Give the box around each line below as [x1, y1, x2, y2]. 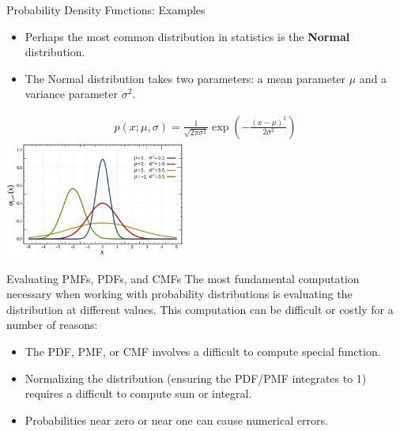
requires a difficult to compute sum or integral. [25, 385, 252, 402]
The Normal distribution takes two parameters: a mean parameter [25, 70, 346, 86]
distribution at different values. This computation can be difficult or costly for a [6, 301, 394, 317]
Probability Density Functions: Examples [6, 2, 206, 17]
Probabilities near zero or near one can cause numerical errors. [25, 411, 328, 428]
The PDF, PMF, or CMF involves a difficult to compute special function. [25, 342, 381, 359]
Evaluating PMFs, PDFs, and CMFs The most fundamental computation [6, 270, 360, 286]
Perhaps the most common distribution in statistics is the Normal [25, 28, 350, 44]
